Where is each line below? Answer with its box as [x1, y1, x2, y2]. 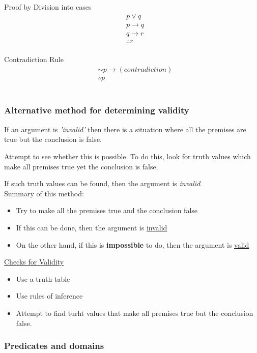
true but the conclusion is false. [4, 134, 102, 144]
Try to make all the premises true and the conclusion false [16, 205, 198, 216]
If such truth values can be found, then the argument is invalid [4, 178, 201, 189]
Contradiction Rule [4, 54, 64, 65]
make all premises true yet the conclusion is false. [4, 161, 158, 171]
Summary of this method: [4, 188, 84, 198]
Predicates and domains [4, 339, 104, 352]
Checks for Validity [4, 256, 64, 267]
